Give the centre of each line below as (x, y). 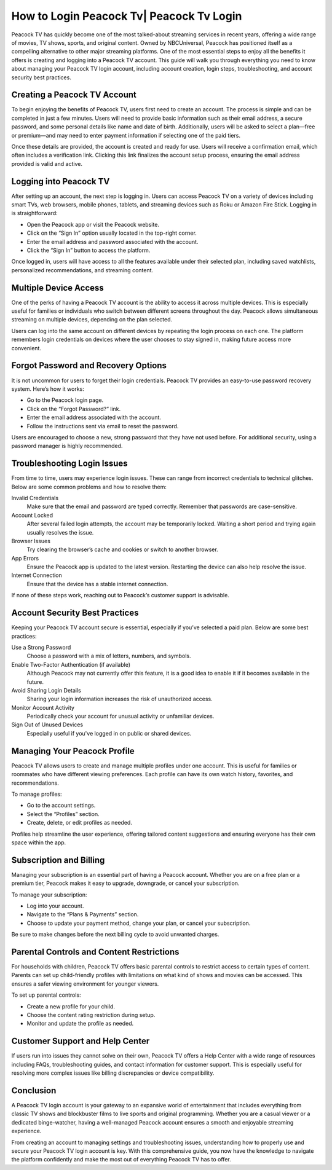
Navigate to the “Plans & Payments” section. (83, 914)
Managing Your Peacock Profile (73, 751)
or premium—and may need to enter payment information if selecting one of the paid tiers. (126, 135)
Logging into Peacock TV (61, 181)
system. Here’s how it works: (48, 389)
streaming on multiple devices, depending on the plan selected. (92, 320)
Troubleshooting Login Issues (70, 464)
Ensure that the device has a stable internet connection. (97, 584)
